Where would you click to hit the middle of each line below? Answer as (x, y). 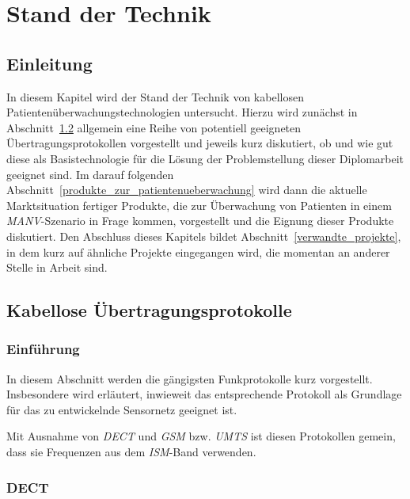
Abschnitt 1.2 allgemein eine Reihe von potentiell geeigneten (154, 127)
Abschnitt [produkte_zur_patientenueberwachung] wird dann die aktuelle (187, 190)
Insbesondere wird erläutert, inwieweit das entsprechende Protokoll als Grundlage (204, 394)
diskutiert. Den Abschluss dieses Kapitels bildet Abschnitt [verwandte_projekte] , (204, 236)
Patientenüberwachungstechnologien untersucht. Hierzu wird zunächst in (182, 112)
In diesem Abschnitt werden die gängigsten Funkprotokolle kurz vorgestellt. (190, 378)
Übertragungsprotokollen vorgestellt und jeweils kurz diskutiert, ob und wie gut (200, 143)
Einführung (43, 349)
